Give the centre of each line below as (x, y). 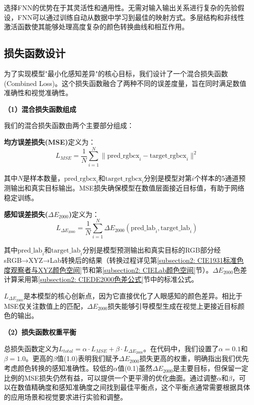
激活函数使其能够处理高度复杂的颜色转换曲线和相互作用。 (96, 27)
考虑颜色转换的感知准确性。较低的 (59, 368)
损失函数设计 (35, 53)
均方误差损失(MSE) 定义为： (50, 141)
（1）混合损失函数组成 (40, 109)
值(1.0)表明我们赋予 (88, 358)
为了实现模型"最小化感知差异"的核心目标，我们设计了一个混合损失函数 (116, 73)
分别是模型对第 (168, 178)
